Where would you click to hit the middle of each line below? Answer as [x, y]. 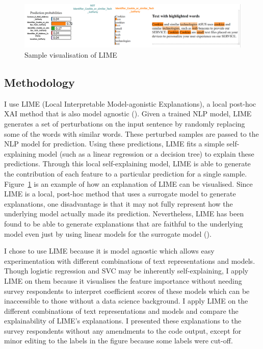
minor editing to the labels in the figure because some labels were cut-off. [119, 341]
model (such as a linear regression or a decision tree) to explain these [146, 153]
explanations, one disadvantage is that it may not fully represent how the [119, 203]
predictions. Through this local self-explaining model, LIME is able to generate [127, 164]
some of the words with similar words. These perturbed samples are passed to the [131, 133]
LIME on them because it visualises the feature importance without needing [123, 280]
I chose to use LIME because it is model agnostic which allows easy [109, 251]
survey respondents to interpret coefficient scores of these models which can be [127, 291]
